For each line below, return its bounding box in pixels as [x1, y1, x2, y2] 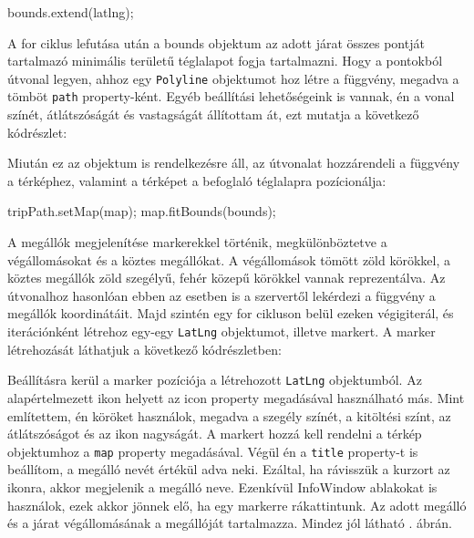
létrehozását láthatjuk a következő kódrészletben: [7, 339, 282, 358]
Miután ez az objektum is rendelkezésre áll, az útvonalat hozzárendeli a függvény [7, 153, 460, 172]
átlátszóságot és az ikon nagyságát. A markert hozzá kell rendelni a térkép [7, 424, 422, 443]
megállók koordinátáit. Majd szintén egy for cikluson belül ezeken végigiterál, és [7, 304, 454, 323]
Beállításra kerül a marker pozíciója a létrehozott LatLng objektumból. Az [7, 370, 422, 389]
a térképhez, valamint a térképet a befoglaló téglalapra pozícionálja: [7, 171, 386, 190]
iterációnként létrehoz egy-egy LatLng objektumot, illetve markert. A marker [7, 322, 436, 341]
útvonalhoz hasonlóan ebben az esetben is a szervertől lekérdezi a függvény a [7, 285, 436, 305]
